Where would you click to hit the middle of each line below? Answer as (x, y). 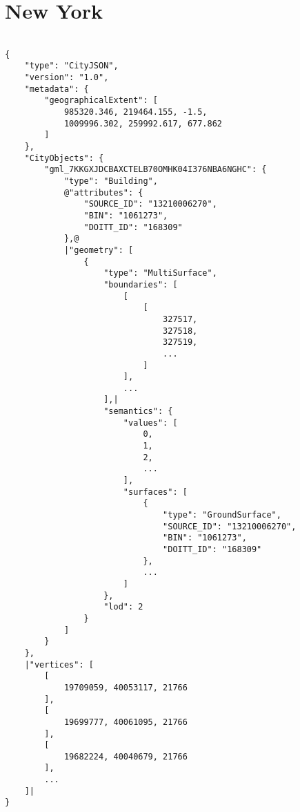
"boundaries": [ (141, 284)
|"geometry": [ (99, 250)
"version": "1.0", (67, 78)
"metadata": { (57, 89)
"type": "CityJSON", (71, 66)
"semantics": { (138, 412)
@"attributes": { (103, 192)
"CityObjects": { (64, 158)
